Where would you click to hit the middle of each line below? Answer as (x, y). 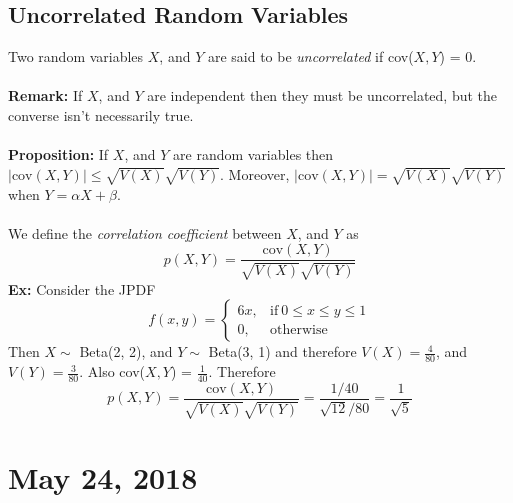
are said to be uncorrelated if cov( (310, 56)
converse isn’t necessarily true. (101, 114)
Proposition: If (58, 154)
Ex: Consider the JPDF (82, 288)
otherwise (299, 329)
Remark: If (45, 95)
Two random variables (76, 56)
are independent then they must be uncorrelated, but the (322, 95)
